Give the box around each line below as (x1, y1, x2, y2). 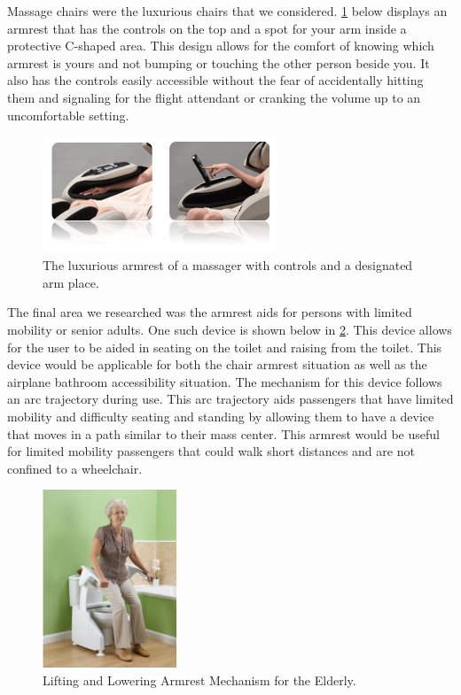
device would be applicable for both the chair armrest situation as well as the (7, 355, 427, 374)
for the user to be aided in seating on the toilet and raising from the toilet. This (7, 337, 442, 356)
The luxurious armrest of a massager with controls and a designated (43, 256, 413, 274)
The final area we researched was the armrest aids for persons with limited (7, 303, 412, 321)
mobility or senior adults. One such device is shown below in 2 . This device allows (7, 320, 452, 339)
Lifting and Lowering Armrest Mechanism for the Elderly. (43, 670, 356, 689)
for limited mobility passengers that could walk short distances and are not (7, 442, 415, 460)
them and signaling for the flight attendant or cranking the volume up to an (7, 88, 421, 106)
